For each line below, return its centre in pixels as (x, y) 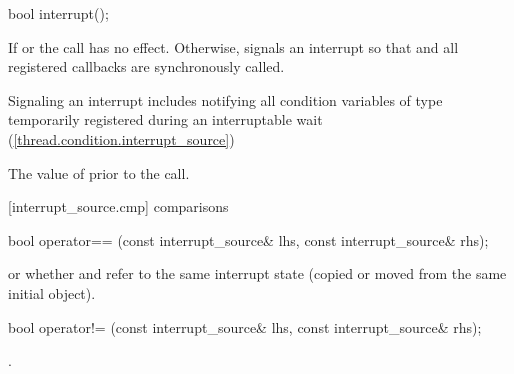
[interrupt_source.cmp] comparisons (118, 206)
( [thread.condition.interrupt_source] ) (121, 138)
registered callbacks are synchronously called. (146, 66)
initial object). (52, 292)
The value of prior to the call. (99, 172)
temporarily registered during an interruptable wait (165, 119)
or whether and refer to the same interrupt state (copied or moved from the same (257, 273)
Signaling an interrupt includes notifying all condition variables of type (225, 99)
